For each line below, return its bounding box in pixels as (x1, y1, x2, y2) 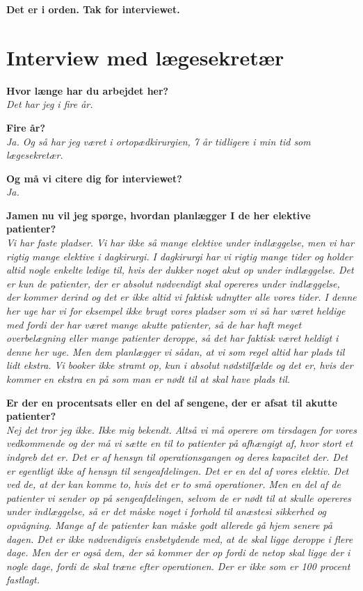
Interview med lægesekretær (6, 42, 284, 71)
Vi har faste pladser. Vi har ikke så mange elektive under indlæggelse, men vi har (6, 235, 354, 250)
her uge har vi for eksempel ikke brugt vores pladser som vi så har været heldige (6, 304, 346, 318)
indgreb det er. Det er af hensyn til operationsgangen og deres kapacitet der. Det (6, 449, 348, 464)
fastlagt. (6, 572, 40, 587)
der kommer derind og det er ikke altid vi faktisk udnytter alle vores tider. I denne (6, 290, 357, 304)
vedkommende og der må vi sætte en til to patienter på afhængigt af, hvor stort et (6, 436, 353, 450)
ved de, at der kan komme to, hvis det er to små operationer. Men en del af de (6, 477, 341, 491)
